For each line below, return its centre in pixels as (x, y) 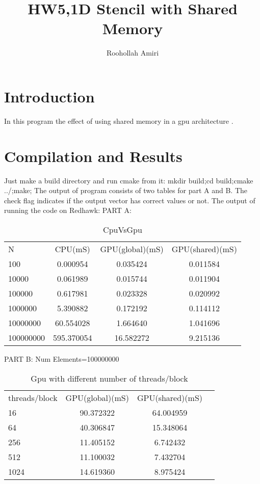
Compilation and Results (93, 156)
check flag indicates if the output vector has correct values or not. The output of (130, 200)
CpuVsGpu (123, 229)
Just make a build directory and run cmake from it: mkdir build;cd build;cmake (129, 180)
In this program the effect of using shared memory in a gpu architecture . (119, 120)
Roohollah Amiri (133, 53)
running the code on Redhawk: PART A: (68, 210)
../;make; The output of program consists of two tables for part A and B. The (126, 190)
